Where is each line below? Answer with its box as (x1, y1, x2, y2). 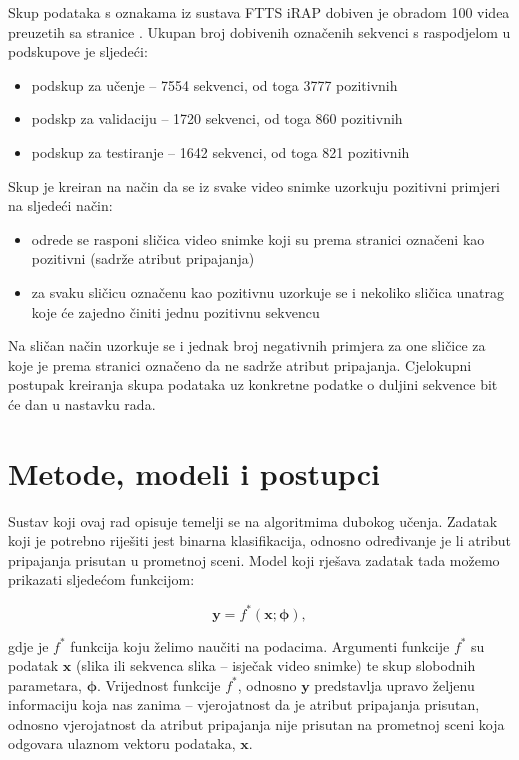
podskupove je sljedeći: (8, 41, 148, 62)
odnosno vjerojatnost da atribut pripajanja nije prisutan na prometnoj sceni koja (8, 713, 505, 734)
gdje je (8, 635, 49, 656)
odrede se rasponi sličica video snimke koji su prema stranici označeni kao (31, 228, 485, 249)
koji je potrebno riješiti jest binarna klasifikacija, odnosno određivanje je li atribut (8, 530, 512, 551)
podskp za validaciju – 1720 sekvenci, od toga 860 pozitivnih (31, 108, 403, 129)
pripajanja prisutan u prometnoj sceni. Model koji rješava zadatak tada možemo (8, 549, 500, 570)
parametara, (8, 674, 82, 695)
